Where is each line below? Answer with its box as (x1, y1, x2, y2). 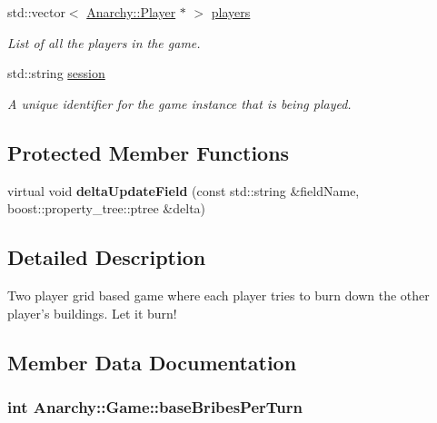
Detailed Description (7, 243, 206, 271)
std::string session (7, 64, 105, 83)
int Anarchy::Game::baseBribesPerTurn (7, 395, 303, 418)
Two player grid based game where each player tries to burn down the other (7, 285, 430, 304)
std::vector (7, 3, 65, 21)
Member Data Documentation (7, 348, 297, 376)
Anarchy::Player (86, 3, 176, 21)
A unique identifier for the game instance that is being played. (7, 93, 352, 113)
